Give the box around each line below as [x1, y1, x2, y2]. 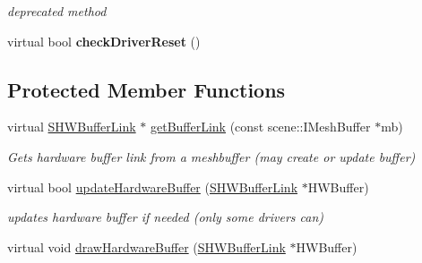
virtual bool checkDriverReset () [7, 31, 201, 50]
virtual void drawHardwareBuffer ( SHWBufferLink [7, 237, 286, 256]
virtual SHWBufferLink [7, 117, 136, 136]
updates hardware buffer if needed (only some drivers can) [7, 208, 324, 226]
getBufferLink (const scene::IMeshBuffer [150, 117, 371, 136]
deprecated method [7, 2, 107, 20]
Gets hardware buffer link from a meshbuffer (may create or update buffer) [7, 147, 416, 165]
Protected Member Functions [7, 75, 286, 103]
